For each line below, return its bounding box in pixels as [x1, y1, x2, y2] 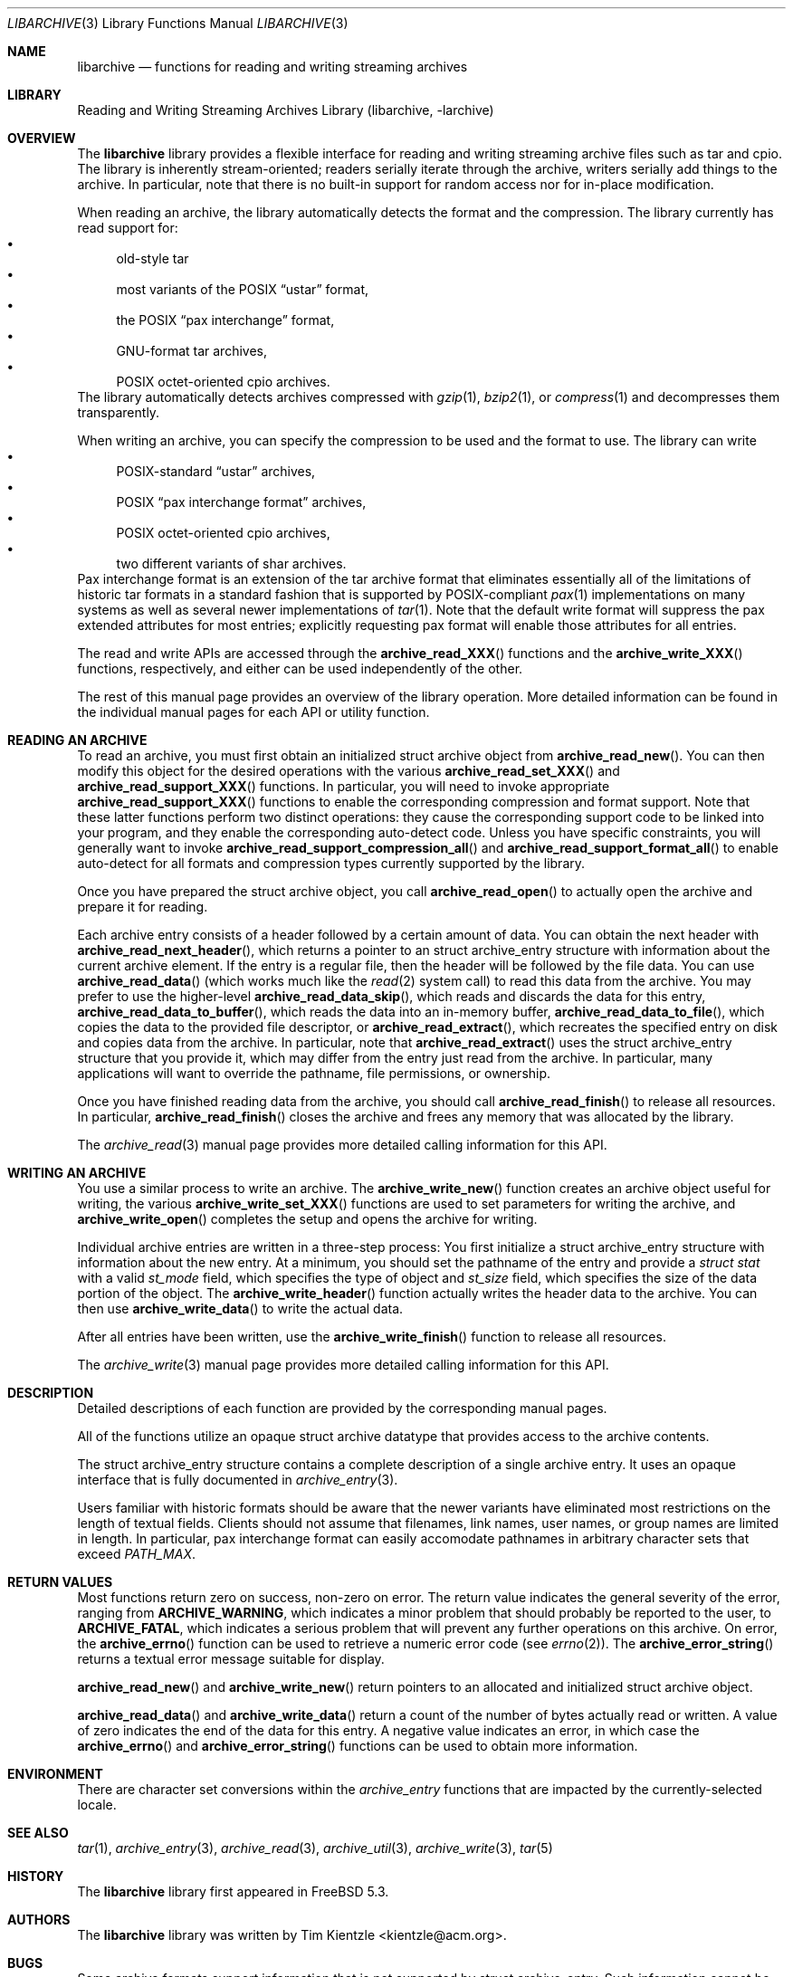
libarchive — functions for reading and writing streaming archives [77, 59, 468, 74]
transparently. [77, 405, 160, 420]
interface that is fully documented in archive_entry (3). [77, 1472, 398, 1487]
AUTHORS [7, 1912, 71, 1927]
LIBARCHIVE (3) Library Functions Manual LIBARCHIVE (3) [7, 15, 349, 31]
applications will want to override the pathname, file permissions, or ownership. [77, 1065, 551, 1081]
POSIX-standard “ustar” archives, [116, 463, 316, 479]
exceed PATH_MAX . [77, 1546, 196, 1562]
